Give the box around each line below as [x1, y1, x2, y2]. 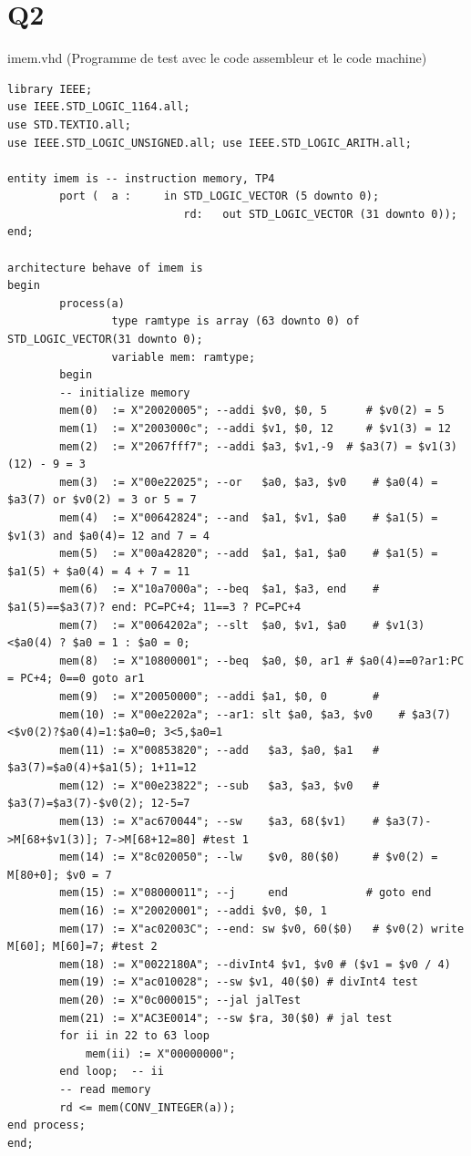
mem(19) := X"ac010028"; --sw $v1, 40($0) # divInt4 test [59, 975, 419, 989]
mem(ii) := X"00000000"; [85, 1047, 236, 1060]
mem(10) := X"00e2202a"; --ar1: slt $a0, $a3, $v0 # [59, 707, 405, 721]
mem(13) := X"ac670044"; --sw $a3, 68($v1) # [59, 815, 380, 829]
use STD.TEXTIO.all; [7, 118, 132, 131]
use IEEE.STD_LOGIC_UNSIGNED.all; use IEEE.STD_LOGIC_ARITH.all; [7, 136, 412, 150]
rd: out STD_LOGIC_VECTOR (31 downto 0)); [183, 207, 457, 221]
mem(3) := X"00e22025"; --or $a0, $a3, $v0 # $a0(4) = [59, 475, 438, 489]
